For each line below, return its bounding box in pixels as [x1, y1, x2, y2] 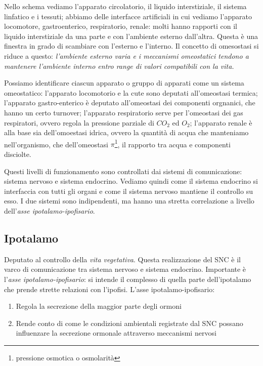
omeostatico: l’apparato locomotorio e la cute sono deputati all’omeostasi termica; [4, 87, 258, 98]
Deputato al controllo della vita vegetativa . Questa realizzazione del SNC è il [4, 254, 241, 264]
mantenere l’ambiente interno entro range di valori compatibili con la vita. [4, 60, 234, 71]
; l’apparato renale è [190, 117, 252, 128]
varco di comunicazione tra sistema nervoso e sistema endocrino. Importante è [4, 264, 246, 274]
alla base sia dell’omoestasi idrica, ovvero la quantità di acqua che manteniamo [4, 127, 249, 138]
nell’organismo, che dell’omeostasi [4, 139, 108, 149]
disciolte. [4, 148, 31, 159]
